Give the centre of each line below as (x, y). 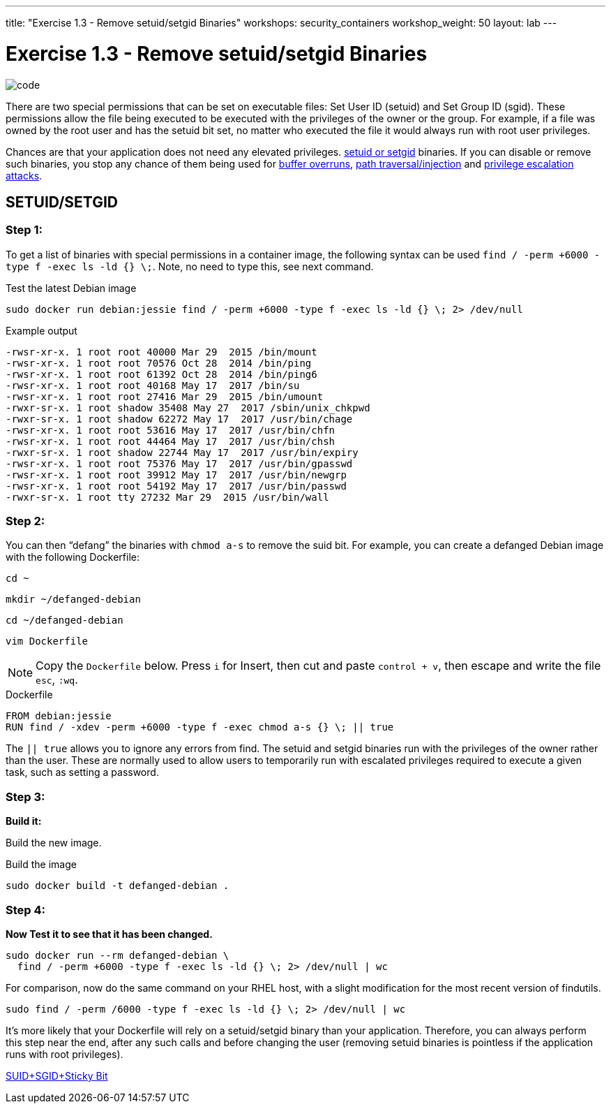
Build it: (24, 821)
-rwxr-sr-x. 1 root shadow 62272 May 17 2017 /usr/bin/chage (179, 419)
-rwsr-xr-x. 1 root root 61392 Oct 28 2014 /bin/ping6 (161, 374)
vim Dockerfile (47, 641)
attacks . (24, 175)
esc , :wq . (57, 680)
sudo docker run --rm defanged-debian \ (118, 955)
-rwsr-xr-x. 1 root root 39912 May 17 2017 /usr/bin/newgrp (176, 475)
